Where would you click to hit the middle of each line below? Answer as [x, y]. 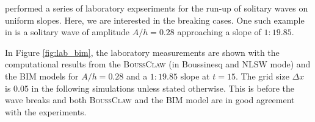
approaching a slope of [219, 32]
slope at [195, 76]
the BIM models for [42, 76]
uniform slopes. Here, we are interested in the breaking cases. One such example [155, 20]
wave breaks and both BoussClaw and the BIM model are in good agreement [150, 100]
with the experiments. [46, 111]
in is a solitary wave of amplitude [67, 32]
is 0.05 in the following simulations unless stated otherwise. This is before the [150, 88]
